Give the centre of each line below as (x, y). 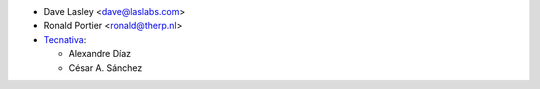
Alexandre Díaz (100, 54)
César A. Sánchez (105, 67)
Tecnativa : (65, 39)
